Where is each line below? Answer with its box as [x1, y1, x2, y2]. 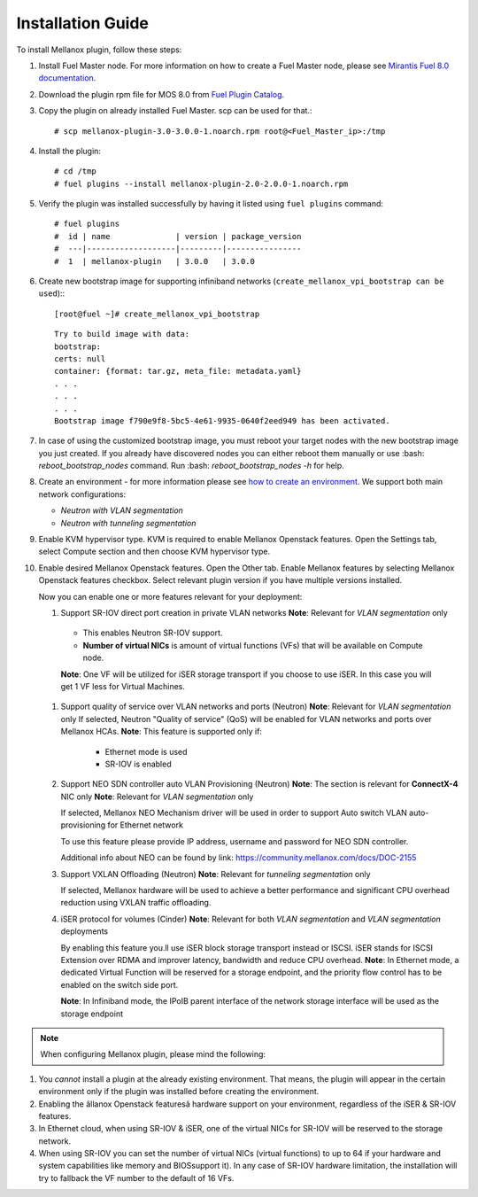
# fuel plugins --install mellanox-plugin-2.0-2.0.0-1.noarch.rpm [54, 178, 349, 189]
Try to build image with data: [54, 329, 190, 339]
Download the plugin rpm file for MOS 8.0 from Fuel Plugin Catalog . [38, 89, 285, 99]
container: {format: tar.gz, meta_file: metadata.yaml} [54, 366, 302, 377]
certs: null [54, 354, 106, 363]
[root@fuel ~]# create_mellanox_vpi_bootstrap [54, 308, 260, 319]
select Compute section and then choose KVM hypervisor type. [38, 546, 271, 557]
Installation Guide [16, 13, 150, 33]
